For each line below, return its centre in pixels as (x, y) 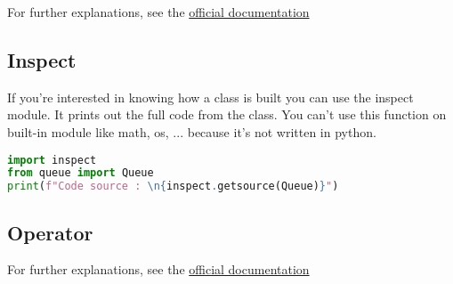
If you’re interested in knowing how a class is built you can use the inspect (210, 97)
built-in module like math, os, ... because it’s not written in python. (192, 131)
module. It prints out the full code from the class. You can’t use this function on (227, 114)
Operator (50, 232)
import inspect (52, 160)
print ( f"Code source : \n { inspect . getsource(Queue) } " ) (173, 187)
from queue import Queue (81, 173)
